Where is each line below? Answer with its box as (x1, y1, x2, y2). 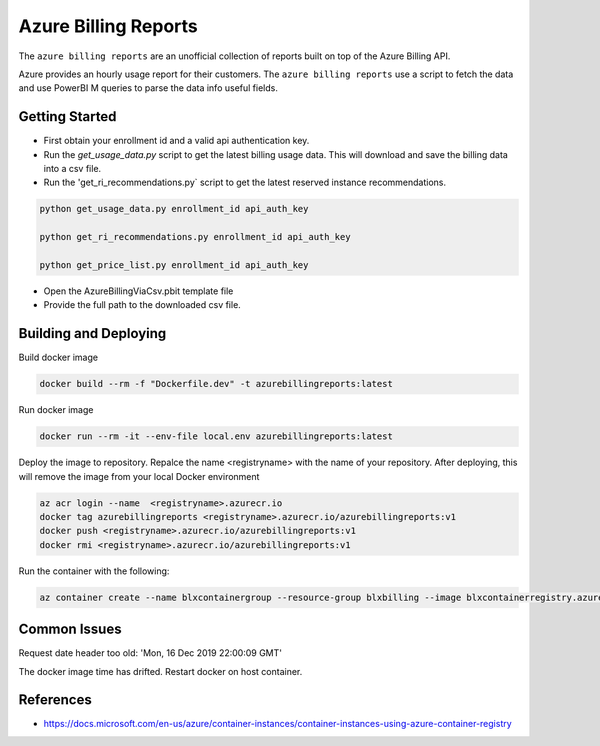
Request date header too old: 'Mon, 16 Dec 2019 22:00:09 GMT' (18, 647, 283, 659)
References (18, 691, 92, 709)
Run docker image (18, 404, 94, 416)
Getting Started (18, 108, 117, 125)
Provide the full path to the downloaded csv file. (43, 299, 242, 311)
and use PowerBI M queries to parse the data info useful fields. (18, 82, 279, 94)
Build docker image (18, 351, 99, 364)
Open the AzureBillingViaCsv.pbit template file (43, 285, 234, 297)
